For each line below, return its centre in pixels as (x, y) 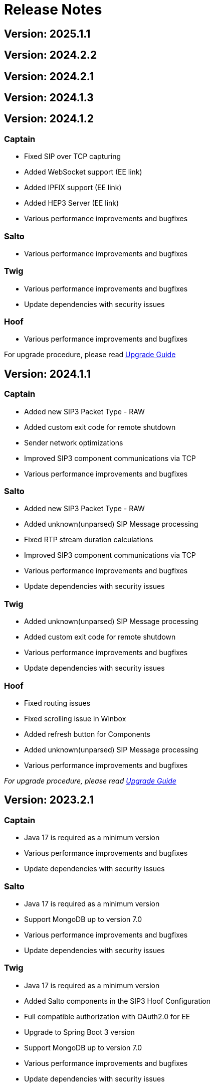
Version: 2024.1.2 (49, 119)
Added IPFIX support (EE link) (73, 188)
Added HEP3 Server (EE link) (72, 203)
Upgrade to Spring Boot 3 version (79, 1032)
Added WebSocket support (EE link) (83, 172)
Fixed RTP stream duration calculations (89, 540)
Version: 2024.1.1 (47, 374)
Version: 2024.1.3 (49, 98)
